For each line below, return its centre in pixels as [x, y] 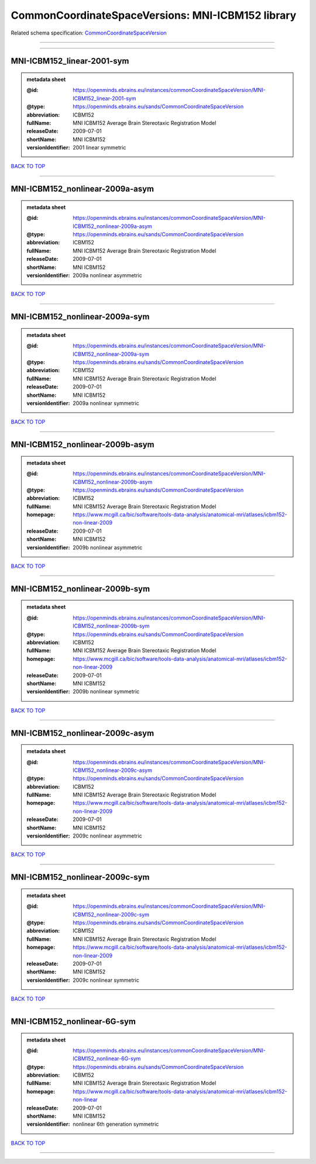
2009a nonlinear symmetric [106, 403]
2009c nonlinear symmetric [106, 980]
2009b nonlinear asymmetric [108, 547]
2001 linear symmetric [99, 148]
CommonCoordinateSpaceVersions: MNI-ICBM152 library [154, 15]
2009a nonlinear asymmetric [108, 275]
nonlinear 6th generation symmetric [116, 1124]
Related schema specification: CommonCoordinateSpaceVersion [89, 33]
